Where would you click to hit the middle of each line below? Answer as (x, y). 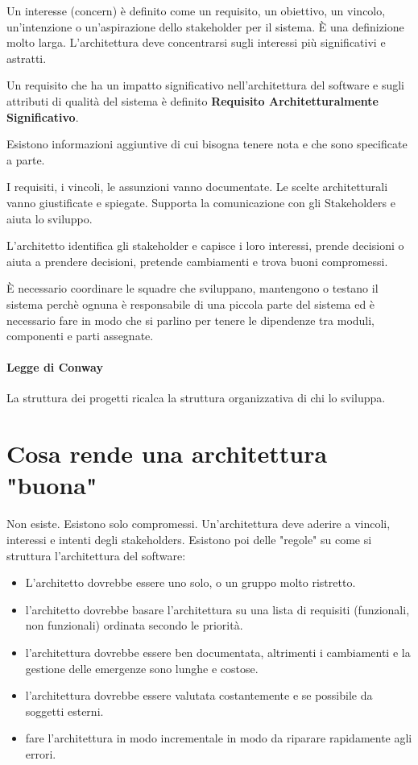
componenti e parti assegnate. (80, 336)
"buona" (52, 485)
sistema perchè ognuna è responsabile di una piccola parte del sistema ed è (191, 304)
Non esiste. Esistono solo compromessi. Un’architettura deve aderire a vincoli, (199, 524)
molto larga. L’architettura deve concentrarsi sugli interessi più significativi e (196, 42)
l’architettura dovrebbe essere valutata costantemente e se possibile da (199, 695)
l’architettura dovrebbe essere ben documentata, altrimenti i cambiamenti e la (218, 652)
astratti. (27, 58)
